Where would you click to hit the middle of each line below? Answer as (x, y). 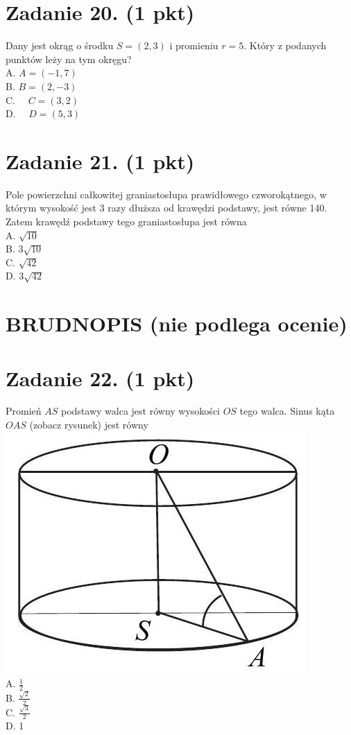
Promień (24, 411)
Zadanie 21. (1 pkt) (100, 161)
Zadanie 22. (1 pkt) (100, 378)
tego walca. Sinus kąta (287, 411)
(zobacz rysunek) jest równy (89, 425)
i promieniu (194, 45)
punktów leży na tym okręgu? (69, 59)
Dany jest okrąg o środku (60, 45)
